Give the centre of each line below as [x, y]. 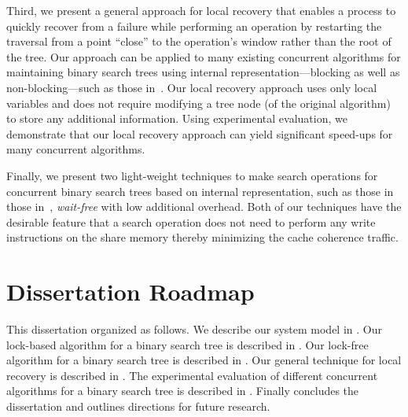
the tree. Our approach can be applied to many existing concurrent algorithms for [204, 56]
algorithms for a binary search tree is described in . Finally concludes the [183, 391]
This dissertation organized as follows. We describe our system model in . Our [194, 329]
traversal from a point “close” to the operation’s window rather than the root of [199, 41]
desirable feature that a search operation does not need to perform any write [191, 221]
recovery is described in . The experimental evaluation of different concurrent [192, 375]
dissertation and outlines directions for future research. [138, 406]
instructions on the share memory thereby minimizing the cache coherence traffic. [202, 237]
